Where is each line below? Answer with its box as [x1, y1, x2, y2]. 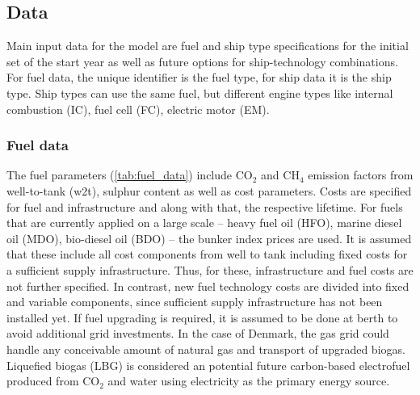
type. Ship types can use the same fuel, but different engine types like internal [6, 84, 393, 101]
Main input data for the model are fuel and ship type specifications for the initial [6, 37, 409, 54]
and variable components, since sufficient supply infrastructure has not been [6, 293, 383, 310]
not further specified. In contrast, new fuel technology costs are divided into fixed [6, 277, 409, 294]
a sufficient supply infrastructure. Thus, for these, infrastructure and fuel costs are [6, 261, 414, 278]
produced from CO [6, 372, 100, 389]
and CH [261, 166, 300, 183]
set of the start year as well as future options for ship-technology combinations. [6, 53, 398, 69]
